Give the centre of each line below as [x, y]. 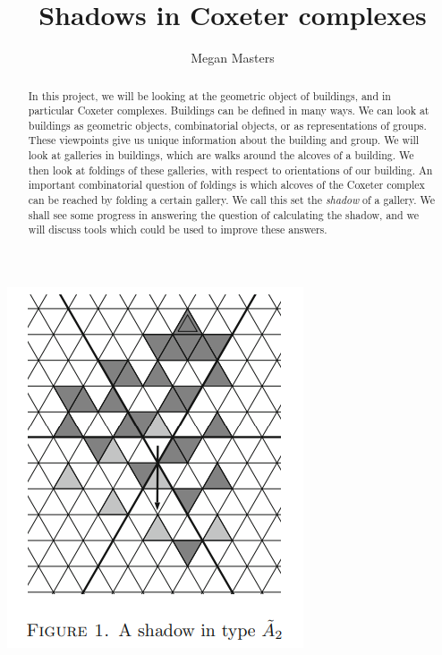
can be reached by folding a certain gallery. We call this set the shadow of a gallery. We [231, 200]
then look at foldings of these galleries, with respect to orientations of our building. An [230, 170]
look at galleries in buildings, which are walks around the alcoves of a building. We [221, 155]
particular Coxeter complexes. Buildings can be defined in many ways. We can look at [229, 111]
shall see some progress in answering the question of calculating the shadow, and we [224, 214]
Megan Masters [233, 58]
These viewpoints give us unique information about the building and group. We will [224, 140]
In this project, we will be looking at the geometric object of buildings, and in [209, 95]
